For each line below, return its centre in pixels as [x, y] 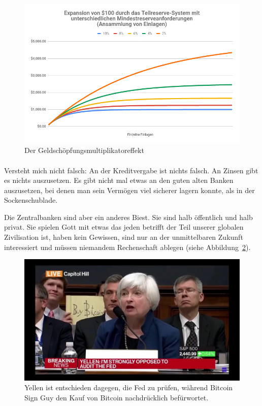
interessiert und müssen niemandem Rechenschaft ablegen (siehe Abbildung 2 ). [127, 247]
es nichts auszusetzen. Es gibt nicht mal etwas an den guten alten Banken [119, 180]
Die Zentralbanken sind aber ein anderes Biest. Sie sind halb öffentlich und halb [128, 217]
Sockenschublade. [31, 200]
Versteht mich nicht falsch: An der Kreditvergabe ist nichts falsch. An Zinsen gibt [131, 170]
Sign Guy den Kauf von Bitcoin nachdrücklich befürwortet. [117, 397]
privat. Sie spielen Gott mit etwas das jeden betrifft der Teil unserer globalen [124, 227]
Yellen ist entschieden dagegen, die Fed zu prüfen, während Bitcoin [129, 387]
